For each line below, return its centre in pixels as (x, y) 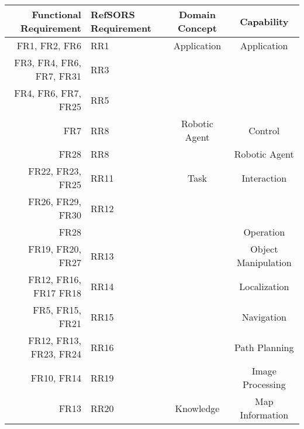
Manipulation (264, 262)
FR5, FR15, (57, 310)
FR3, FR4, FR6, (48, 62)
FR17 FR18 (57, 293)
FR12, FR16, (55, 279)
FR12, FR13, (55, 340)
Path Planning (264, 347)
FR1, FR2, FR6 (49, 45)
